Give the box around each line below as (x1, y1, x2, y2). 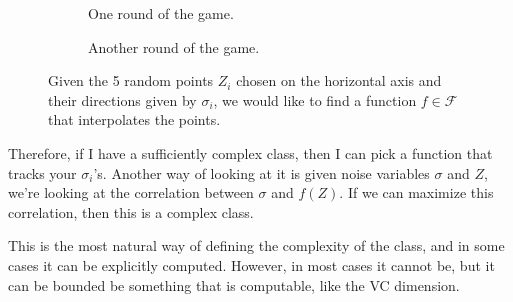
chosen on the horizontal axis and (236, 70, 442, 91)
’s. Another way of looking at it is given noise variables (93, 162, 430, 183)
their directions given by (48, 89, 197, 110)
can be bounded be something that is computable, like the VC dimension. (8, 274, 460, 295)
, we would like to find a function (213, 89, 417, 110)
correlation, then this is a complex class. (8, 201, 254, 222)
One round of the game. (88, 3, 234, 23)
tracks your (8, 162, 77, 183)
